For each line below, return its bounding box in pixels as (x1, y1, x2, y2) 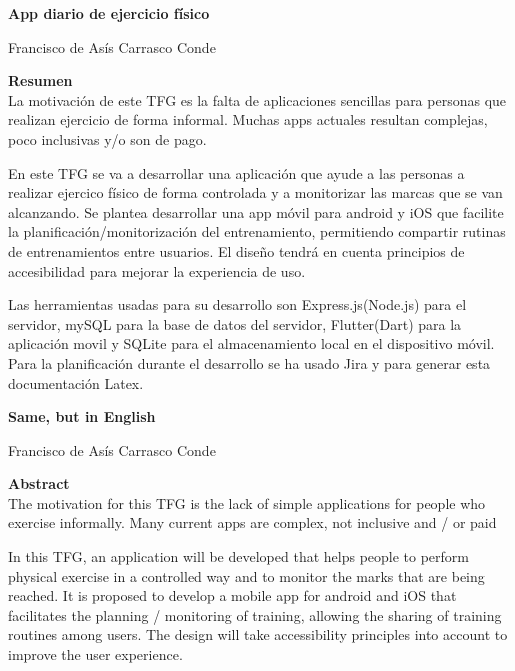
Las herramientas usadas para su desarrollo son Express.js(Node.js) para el (8, 294, 467, 315)
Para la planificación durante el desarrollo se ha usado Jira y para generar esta (8, 352, 491, 373)
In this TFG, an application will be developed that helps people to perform (8, 546, 470, 567)
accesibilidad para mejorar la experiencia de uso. (8, 260, 306, 281)
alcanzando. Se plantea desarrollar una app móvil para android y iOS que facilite (8, 201, 504, 222)
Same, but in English (8, 406, 156, 427)
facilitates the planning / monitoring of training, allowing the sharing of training (8, 604, 502, 625)
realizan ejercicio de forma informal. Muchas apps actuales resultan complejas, (8, 109, 488, 130)
